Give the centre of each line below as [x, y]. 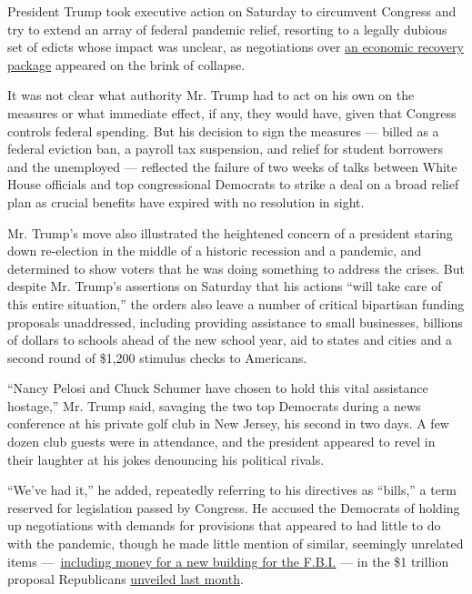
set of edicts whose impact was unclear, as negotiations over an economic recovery [236, 47]
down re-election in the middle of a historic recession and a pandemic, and [215, 251]
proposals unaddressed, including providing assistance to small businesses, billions [235, 322]
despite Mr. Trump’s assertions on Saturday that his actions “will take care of [225, 286]
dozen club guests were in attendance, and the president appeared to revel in [221, 442]
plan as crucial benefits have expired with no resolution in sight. [186, 201]
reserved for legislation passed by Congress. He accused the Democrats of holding [234, 507]
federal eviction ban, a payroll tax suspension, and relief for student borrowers [226, 149]
